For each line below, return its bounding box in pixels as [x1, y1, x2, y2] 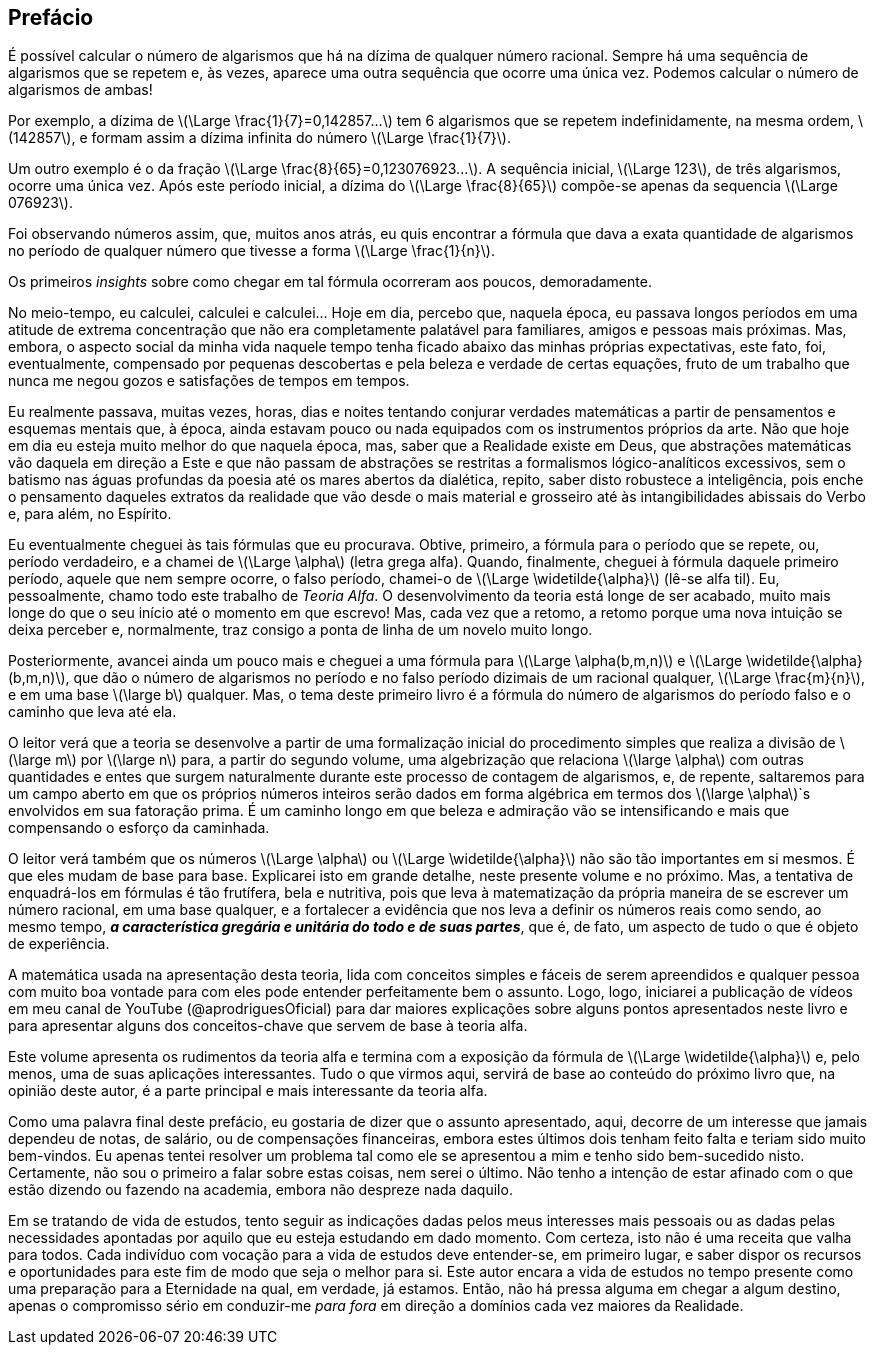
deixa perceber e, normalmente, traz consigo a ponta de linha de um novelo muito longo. [8, 621, 593, 639]
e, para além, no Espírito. [8, 505, 172, 523]
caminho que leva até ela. [8, 703, 177, 721]
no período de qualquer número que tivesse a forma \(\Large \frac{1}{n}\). [8, 242, 495, 260]
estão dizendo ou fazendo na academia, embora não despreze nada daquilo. [8, 1181, 513, 1199]
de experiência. [8, 935, 110, 953]
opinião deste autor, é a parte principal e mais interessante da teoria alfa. [8, 1082, 488, 1100]
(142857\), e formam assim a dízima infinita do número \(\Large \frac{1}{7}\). [8, 129, 511, 147]
